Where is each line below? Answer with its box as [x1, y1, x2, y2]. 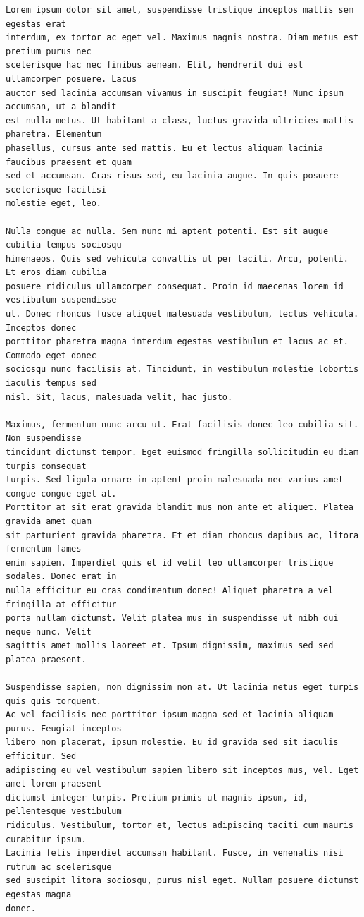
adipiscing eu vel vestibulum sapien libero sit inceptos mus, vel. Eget [6, 765, 359, 775]
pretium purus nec [6, 46, 92, 56]
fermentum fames [6, 544, 82, 554]
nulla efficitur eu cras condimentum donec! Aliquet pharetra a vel [6, 585, 334, 595]
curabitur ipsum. [6, 834, 87, 844]
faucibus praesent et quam [6, 157, 132, 167]
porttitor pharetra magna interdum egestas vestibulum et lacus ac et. [6, 336, 349, 347]
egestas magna [6, 889, 72, 899]
